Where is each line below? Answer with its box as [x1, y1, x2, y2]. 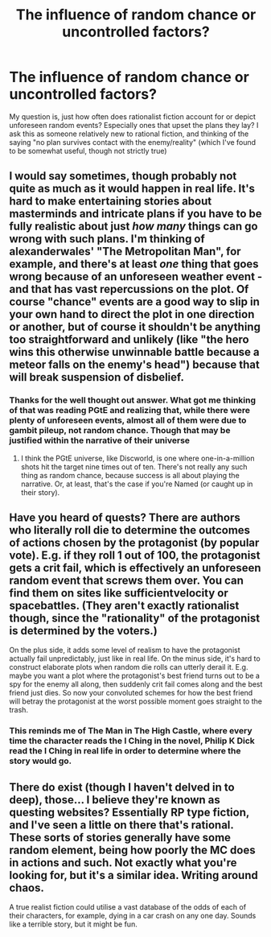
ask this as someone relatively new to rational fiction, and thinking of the [9, 129, 249, 138]
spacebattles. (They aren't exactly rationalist [9, 599, 240, 613]
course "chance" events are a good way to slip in [9, 295, 260, 309]
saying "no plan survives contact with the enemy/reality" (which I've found [9, 137, 257, 147]
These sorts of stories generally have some [9, 831, 232, 844]
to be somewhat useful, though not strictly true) [9, 146, 167, 155]
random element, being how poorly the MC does [9, 843, 256, 857]
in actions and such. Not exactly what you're [9, 856, 237, 869]
